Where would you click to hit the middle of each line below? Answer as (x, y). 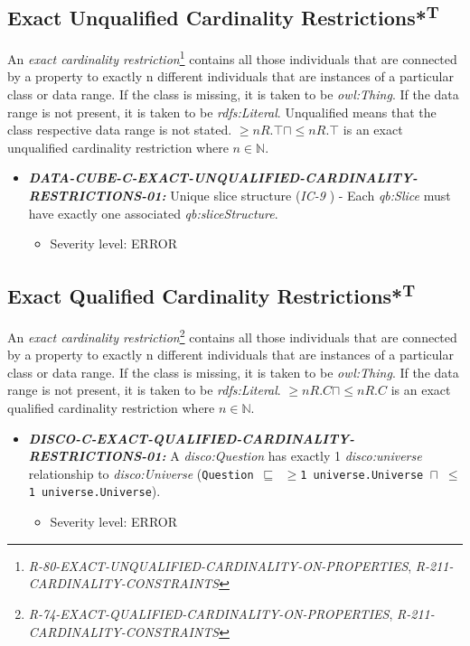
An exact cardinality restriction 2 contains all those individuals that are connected (232, 336)
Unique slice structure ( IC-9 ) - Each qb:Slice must (310, 196)
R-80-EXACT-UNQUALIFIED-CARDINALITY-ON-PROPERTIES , (220, 565)
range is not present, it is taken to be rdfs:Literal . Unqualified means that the (222, 112)
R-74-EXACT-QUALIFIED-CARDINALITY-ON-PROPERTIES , (211, 613)
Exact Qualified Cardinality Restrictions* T (211, 294)
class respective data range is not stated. (120, 130)
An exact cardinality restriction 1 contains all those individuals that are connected (232, 57)
